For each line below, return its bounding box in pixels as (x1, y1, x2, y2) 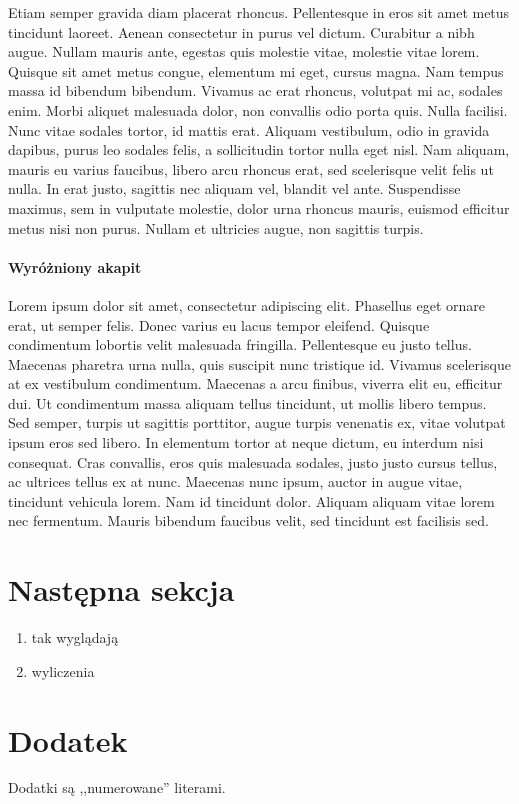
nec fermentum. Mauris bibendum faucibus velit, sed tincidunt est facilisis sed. (8, 510, 489, 531)
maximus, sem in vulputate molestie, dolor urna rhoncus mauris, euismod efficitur (8, 197, 510, 218)
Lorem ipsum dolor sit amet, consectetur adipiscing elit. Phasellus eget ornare (8, 294, 486, 315)
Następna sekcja (8, 569, 235, 610)
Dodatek (8, 719, 128, 760)
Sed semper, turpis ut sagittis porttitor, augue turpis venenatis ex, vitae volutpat (8, 412, 506, 433)
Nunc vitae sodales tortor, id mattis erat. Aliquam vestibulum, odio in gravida (8, 119, 490, 140)
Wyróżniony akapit (8, 256, 142, 277)
